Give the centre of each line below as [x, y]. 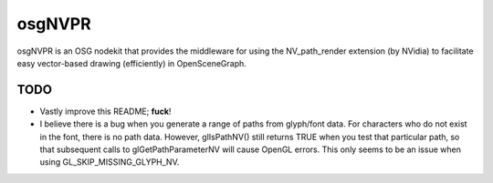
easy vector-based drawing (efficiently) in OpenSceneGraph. [131, 63]
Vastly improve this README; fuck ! [105, 111]
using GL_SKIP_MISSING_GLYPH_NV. [110, 162]
